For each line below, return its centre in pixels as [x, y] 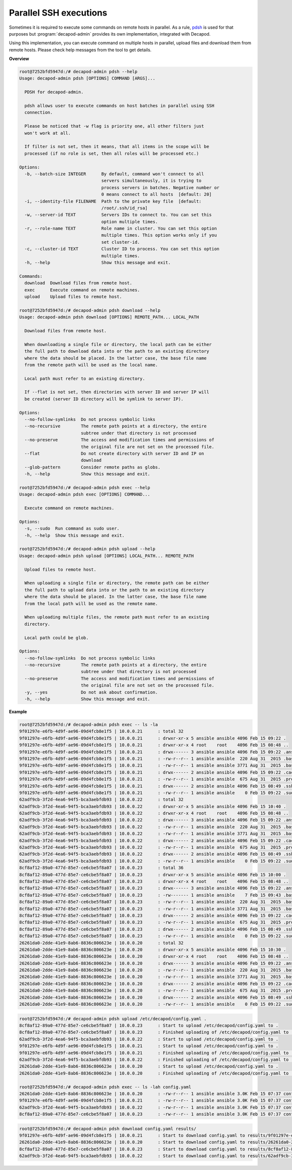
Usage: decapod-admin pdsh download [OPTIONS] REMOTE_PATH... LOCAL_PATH [109, 317]
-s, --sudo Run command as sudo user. [72, 528]
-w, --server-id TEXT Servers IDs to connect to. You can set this [118, 215]
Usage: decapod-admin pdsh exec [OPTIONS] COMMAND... [85, 494]
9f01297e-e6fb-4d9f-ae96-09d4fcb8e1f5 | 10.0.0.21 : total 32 [101, 731]
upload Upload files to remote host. [73, 297]
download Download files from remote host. [78, 283]
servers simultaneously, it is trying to [152, 181]
